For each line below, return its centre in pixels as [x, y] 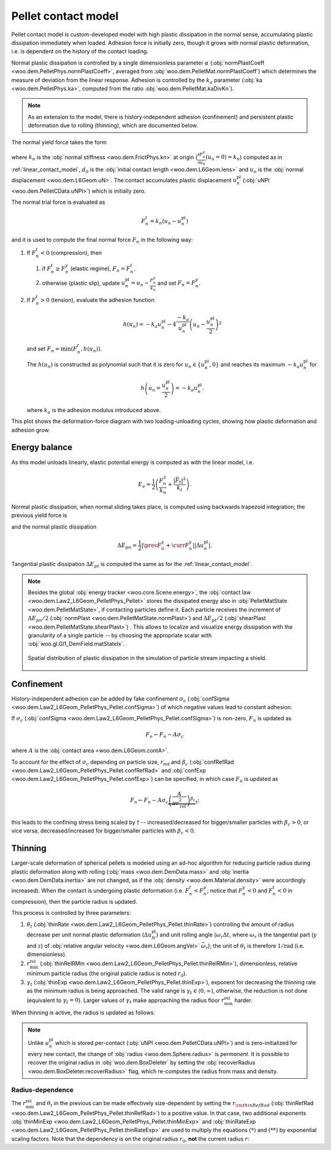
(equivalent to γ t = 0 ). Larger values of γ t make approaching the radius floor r [126, 1001]
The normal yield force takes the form [59, 142]
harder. [243, 1000]
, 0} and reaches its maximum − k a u [257, 365]
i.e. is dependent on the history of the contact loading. [80, 52]
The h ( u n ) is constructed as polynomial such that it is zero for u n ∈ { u [116, 365]
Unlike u [38, 1043]
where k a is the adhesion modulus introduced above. [94, 410]
